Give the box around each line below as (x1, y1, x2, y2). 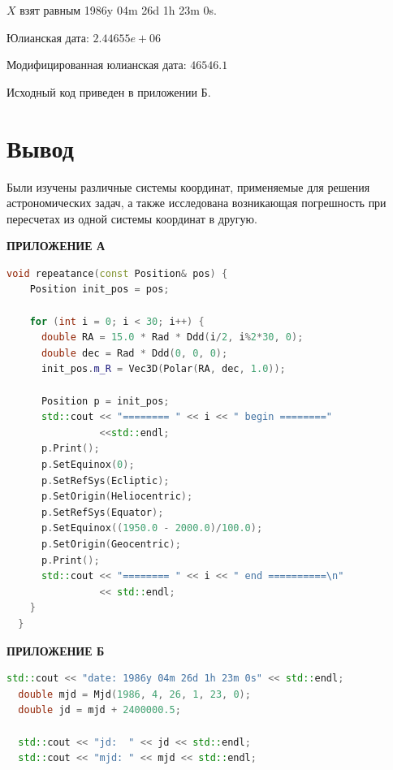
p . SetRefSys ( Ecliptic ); (41, 474, 170, 487)
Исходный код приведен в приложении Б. (6, 83, 211, 100)
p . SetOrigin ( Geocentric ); (41, 538, 181, 550)
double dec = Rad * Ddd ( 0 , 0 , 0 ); (41, 347, 228, 359)
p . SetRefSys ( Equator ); (41, 506, 164, 518)
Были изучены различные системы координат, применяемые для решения (6, 178, 370, 195)
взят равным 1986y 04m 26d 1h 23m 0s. (19, 2, 217, 18)
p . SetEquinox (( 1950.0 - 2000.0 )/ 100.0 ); (41, 522, 263, 534)
